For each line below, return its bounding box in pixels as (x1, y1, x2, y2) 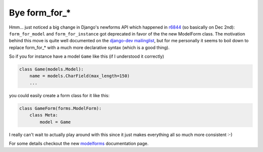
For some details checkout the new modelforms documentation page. (9, 141, 149, 146)
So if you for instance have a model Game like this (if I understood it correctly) (9, 53, 164, 59)
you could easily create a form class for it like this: (9, 92, 110, 98)
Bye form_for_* (9, 7, 71, 18)
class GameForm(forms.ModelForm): (19, 105, 102, 111)
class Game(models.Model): (19, 67, 84, 72)
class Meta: (29, 112, 58, 118)
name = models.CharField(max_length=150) (29, 73, 130, 79)
